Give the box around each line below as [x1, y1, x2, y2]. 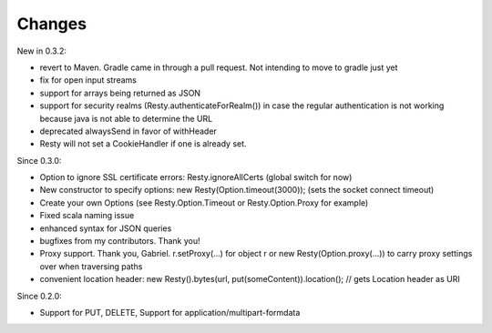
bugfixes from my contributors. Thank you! [39, 236, 200, 247]
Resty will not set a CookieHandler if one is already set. [39, 138, 247, 149]
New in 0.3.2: [16, 45, 67, 56]
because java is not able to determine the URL [39, 113, 213, 124]
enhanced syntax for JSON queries [39, 223, 172, 234]
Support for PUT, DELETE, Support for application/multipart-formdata [39, 307, 301, 318]
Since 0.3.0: [16, 155, 62, 166]
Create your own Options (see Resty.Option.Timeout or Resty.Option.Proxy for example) [39, 197, 369, 208]
